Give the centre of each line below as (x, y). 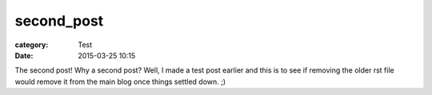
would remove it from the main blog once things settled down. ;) (120, 81)
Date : (24, 55)
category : (32, 45)
